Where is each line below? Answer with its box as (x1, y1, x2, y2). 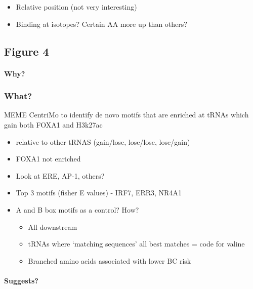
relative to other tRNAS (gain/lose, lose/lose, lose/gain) (16, 136, 190, 147)
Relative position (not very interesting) (16, 2, 137, 12)
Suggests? (4, 275, 38, 285)
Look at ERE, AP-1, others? (16, 170, 105, 181)
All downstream (28, 221, 77, 232)
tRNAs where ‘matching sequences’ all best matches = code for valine (28, 238, 245, 249)
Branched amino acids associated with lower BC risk (28, 255, 191, 266)
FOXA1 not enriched (16, 153, 81, 164)
